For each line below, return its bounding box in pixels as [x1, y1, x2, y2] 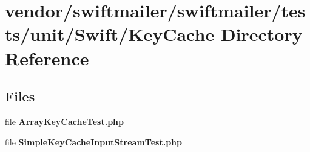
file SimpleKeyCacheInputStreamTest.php [5, 135, 182, 148]
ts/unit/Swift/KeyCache [5, 22, 215, 46]
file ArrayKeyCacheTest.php [5, 115, 124, 127]
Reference [5, 45, 89, 70]
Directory [220, 22, 303, 46]
